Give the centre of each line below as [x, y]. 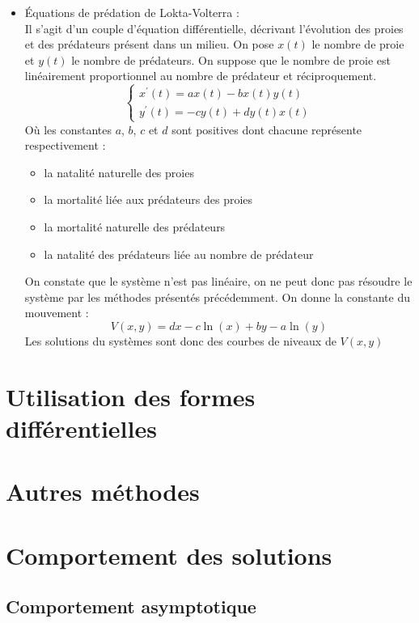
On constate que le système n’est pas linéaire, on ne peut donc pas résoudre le [218, 281]
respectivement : [65, 145]
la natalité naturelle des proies [119, 172]
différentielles [81, 428]
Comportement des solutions [169, 555]
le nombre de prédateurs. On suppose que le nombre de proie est [231, 59]
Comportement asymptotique [131, 606]
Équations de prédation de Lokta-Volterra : [132, 12]
